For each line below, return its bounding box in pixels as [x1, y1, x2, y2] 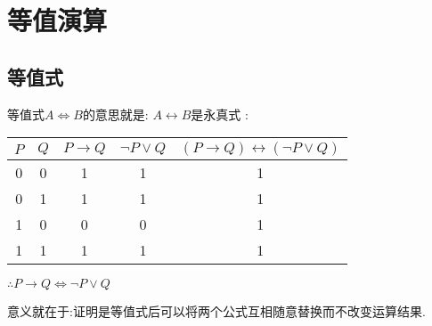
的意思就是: [82, 104, 149, 123]
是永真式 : [191, 104, 249, 123]
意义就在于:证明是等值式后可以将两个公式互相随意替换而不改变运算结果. [7, 302, 426, 321]
